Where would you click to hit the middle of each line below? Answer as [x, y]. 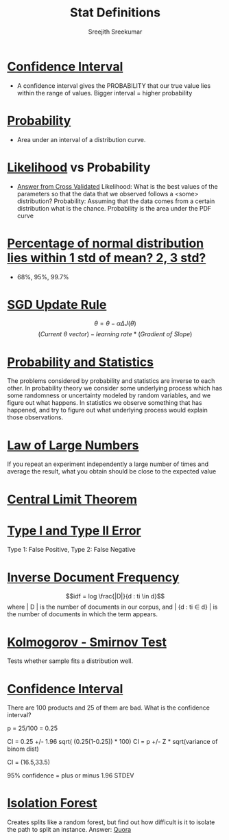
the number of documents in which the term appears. [82, 614]
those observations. [35, 417]
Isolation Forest [52, 803]
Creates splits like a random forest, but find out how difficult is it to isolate [111, 822]
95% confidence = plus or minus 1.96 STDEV [71, 775]
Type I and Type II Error [74, 530]
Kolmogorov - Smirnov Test [87, 642]
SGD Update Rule [57, 304]
